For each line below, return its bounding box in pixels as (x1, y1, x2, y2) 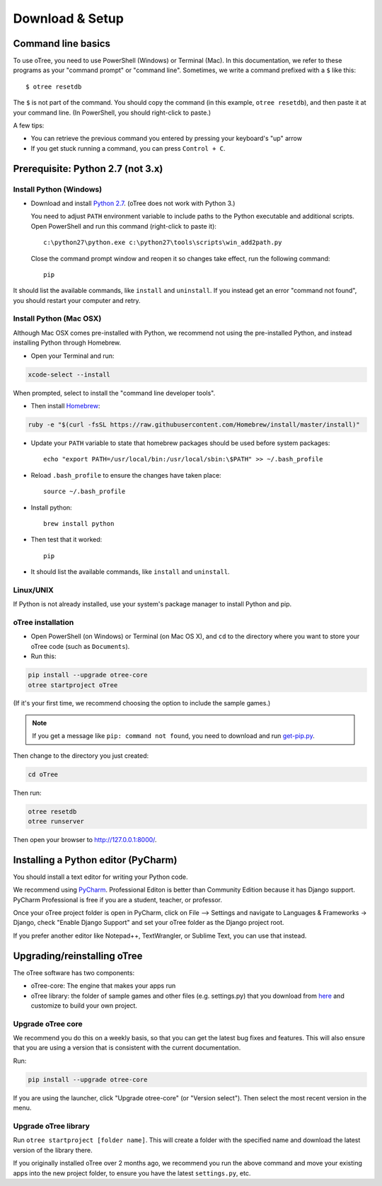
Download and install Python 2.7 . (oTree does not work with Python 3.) (30, 199, 236, 207)
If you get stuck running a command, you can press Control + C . (30, 144, 226, 152)
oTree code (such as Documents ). (30, 642, 130, 650)
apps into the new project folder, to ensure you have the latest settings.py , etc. (13, 1168, 251, 1178)
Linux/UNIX (13, 585, 54, 594)
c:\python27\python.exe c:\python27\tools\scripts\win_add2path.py (43, 238, 282, 247)
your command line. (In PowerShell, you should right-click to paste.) (13, 108, 212, 117)
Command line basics (13, 38, 111, 50)
